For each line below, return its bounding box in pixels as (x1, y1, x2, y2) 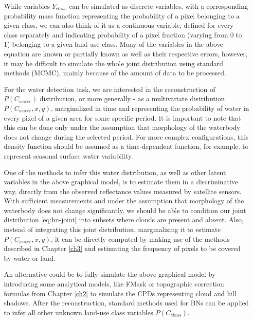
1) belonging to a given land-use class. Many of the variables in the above (4, 39, 223, 49)
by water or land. (4, 252, 55, 263)
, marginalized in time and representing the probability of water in (51, 103, 249, 113)
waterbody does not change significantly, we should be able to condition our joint (4, 205, 246, 215)
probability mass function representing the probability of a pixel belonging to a (4, 10, 240, 20)
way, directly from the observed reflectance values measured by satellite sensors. (4, 186, 242, 196)
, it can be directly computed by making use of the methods (51, 233, 230, 244)
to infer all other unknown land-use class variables (4, 307, 153, 317)
